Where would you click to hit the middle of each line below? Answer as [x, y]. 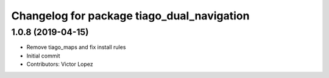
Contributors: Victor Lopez [60, 64]
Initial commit [43, 56]
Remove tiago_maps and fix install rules [76, 47]
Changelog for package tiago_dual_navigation [130, 16]
